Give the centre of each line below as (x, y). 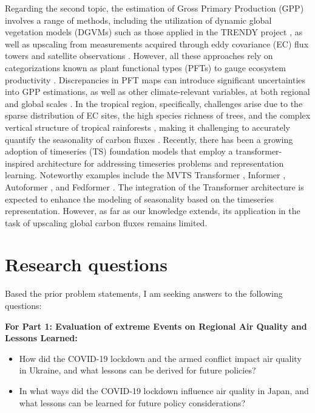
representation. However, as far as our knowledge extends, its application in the (153, 211)
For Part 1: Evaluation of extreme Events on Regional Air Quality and (156, 326)
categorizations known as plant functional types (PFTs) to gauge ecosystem (145, 67)
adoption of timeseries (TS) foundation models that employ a (119, 151)
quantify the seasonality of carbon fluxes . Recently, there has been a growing (149, 139)
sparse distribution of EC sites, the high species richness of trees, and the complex (158, 115)
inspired (20, 163)
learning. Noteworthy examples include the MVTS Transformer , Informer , (145, 175)
